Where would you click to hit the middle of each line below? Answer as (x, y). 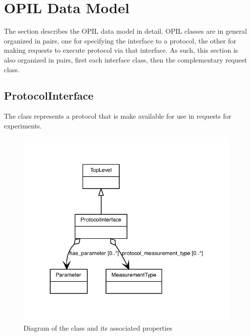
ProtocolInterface (49, 95)
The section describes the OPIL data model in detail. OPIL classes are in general (125, 31)
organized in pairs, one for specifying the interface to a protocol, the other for (120, 40)
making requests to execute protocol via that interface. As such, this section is (121, 50)
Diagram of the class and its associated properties (98, 327)
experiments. (23, 125)
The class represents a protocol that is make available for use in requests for (118, 116)
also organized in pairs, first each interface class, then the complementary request (125, 59)
